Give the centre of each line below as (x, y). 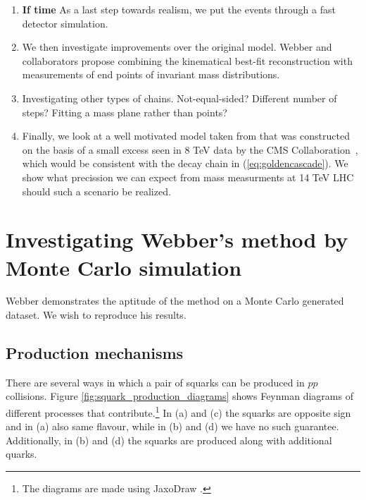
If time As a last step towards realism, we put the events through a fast (179, 9)
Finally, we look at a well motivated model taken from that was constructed (186, 136)
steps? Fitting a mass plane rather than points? (125, 112)
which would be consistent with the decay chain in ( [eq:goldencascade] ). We (185, 163)
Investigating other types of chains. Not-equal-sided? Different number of (179, 98)
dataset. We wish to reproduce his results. (96, 315)
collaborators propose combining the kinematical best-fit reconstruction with (187, 60)
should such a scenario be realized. (96, 191)
